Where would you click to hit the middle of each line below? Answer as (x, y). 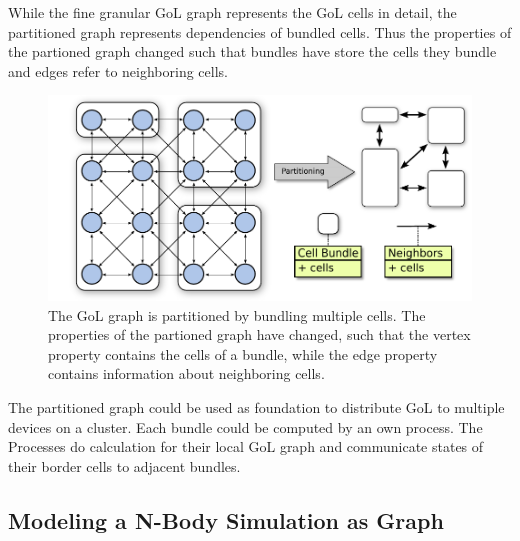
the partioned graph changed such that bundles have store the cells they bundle (252, 51)
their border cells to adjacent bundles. (124, 465)
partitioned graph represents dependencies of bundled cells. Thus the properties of (260, 31)
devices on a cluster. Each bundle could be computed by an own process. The (245, 426)
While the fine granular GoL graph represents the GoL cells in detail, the (232, 12)
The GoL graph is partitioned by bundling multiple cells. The (237, 314)
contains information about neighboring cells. (186, 373)
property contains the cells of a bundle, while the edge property (243, 353)
